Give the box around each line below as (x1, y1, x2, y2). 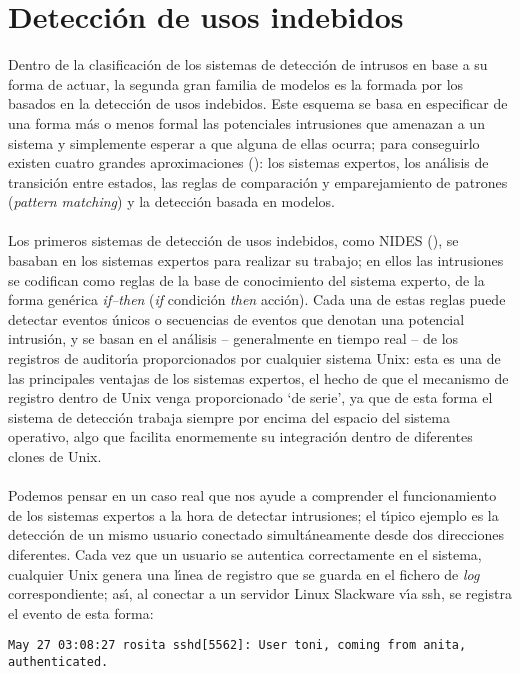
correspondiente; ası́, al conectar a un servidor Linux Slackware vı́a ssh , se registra (8, 583, 512, 604)
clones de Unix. (8, 446, 102, 466)
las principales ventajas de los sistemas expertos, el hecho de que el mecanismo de (8, 367, 509, 388)
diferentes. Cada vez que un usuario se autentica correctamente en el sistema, (8, 543, 482, 564)
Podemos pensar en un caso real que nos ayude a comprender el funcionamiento (8, 485, 497, 506)
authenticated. (8, 655, 109, 669)
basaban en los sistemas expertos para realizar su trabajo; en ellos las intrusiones (8, 250, 504, 271)
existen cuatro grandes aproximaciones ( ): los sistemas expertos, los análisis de (8, 152, 489, 173)
